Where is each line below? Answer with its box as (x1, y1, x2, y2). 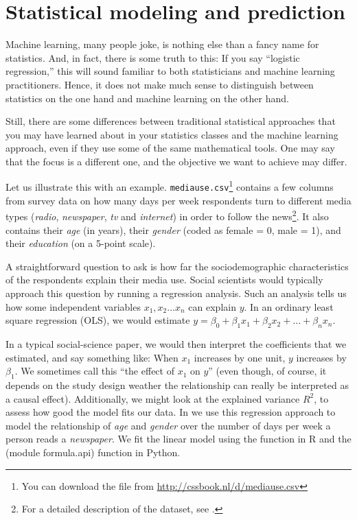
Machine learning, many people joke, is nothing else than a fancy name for (5, 37, 319, 51)
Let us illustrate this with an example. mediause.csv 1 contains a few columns (5, 178, 334, 194)
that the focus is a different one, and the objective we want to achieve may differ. (5, 154, 347, 168)
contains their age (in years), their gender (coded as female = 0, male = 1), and (5, 222, 341, 237)
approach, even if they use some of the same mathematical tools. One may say (5, 141, 335, 155)
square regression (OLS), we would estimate (5, 313, 190, 327)
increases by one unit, (194, 350, 286, 364)
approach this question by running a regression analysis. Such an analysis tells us (5, 286, 347, 300)
